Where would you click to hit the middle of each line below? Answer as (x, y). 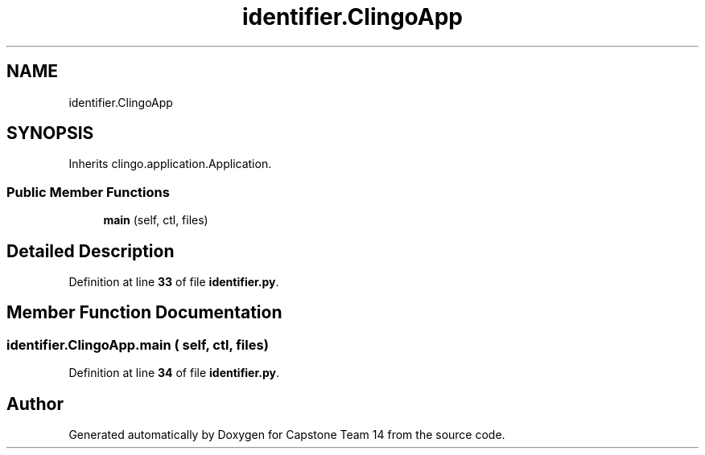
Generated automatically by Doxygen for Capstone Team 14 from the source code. (287, 435)
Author (35, 404)
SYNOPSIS (50, 133)
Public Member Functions (88, 192)
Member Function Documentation (144, 313)
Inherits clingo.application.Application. (170, 164)
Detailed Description (91, 251)
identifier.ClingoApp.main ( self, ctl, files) (138, 344)
